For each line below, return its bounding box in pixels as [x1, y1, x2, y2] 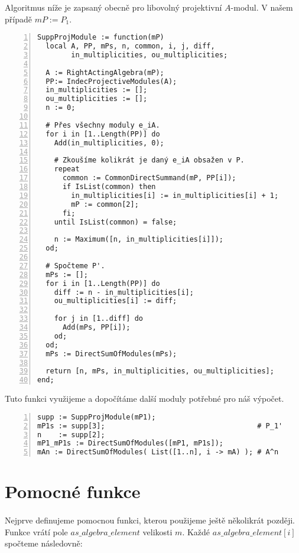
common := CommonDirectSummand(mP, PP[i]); [62, 174, 236, 183]
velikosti [142, 525, 173, 538]
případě [5, 12, 32, 25]
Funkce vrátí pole [5, 525, 68, 538]
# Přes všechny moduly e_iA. [45, 121, 160, 129]
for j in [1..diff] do [54, 314, 143, 323]
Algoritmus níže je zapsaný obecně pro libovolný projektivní [5, 1, 222, 13]
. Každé [182, 525, 210, 538]
